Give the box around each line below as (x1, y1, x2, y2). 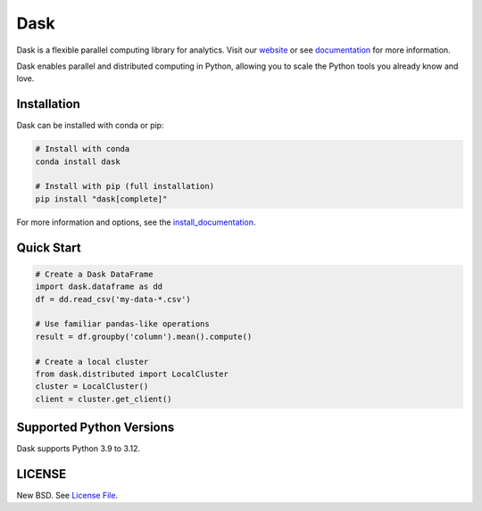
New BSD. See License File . (16, 490, 119, 501)
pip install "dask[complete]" (35, 194, 168, 204)
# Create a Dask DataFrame (35, 268, 154, 279)
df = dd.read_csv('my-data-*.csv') (35, 294, 191, 304)
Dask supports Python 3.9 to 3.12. (16, 443, 141, 454)
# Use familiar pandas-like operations (35, 319, 210, 329)
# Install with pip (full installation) (35, 181, 214, 192)
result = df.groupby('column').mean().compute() (35, 331, 253, 342)
